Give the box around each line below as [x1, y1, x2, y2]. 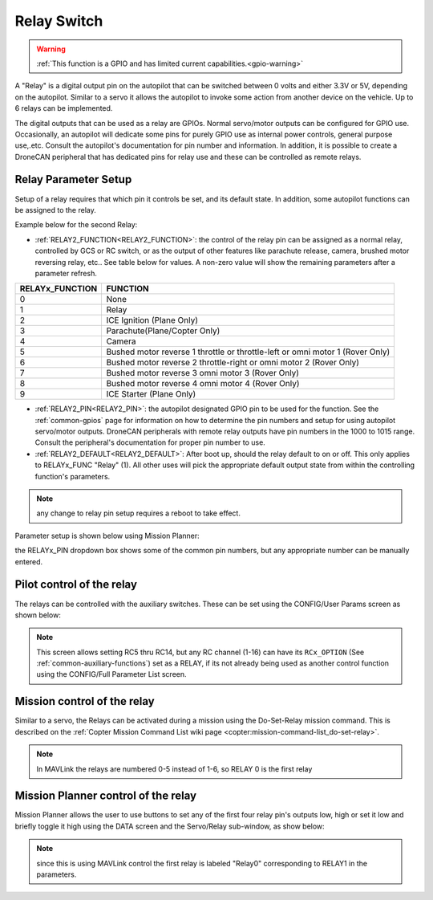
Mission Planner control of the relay [14, 789, 196, 803]
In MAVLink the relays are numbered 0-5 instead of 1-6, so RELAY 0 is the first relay [36, 764, 313, 774]
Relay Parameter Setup [14, 173, 132, 186]
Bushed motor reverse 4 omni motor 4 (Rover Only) [106, 378, 300, 389]
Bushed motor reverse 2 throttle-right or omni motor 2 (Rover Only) [106, 357, 360, 369]
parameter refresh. [34, 268, 98, 278]
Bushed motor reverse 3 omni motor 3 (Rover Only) [106, 368, 300, 379]
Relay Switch [14, 12, 103, 30]
